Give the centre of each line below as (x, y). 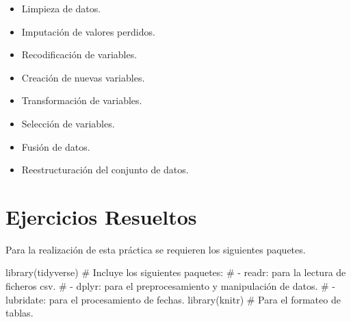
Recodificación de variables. (79, 54)
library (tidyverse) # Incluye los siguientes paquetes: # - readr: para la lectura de (176, 272)
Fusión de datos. (56, 146)
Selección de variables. (68, 123)
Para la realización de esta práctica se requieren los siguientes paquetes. (156, 249)
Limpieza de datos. (61, 8)
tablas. (19, 313)
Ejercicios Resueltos (101, 216)
